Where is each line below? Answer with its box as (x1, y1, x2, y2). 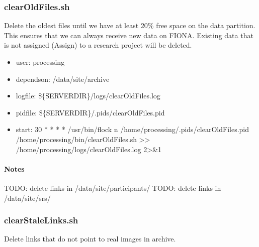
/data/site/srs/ (4, 192, 51, 203)
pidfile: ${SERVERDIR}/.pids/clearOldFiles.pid (16, 107, 165, 117)
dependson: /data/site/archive (16, 73, 110, 84)
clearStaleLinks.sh (4, 214, 78, 226)
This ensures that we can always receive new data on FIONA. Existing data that (4, 30, 253, 40)
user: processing (16, 57, 65, 67)
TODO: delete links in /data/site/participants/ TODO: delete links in (4, 182, 221, 193)
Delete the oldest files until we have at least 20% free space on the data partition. (4, 20, 255, 31)
